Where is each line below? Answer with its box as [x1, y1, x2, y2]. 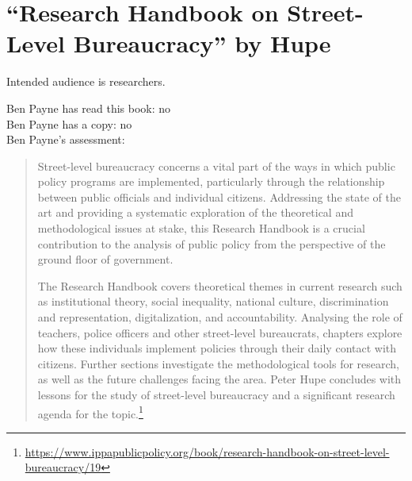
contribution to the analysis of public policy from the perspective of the [37, 235, 386, 252]
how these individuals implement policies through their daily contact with [37, 340, 397, 356]
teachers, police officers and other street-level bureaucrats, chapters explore [37, 324, 402, 341]
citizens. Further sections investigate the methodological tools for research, [37, 355, 400, 371]
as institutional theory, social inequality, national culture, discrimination [37, 293, 389, 310]
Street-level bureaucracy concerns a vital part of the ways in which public [37, 157, 395, 174]
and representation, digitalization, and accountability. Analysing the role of [37, 309, 402, 325]
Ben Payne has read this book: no [6, 99, 171, 116]
